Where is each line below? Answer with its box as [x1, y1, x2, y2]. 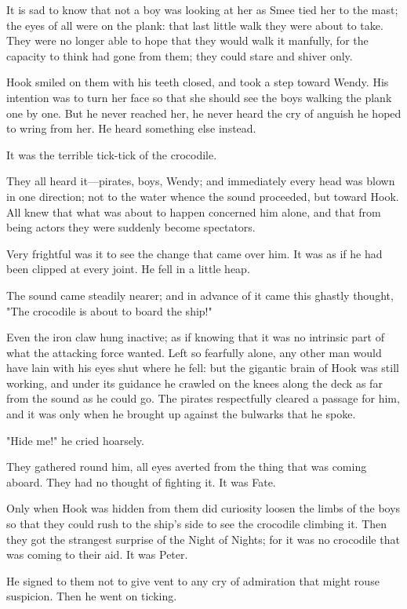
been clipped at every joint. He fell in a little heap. [6, 261, 250, 277]
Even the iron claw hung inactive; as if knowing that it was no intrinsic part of [6, 329, 385, 345]
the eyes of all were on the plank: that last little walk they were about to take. [6, 16, 383, 33]
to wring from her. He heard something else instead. [6, 120, 256, 137]
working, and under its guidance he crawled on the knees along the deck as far [6, 374, 383, 391]
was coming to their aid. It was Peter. [6, 546, 188, 563]
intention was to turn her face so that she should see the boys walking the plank [6, 89, 392, 105]
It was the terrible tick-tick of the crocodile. [6, 146, 217, 162]
